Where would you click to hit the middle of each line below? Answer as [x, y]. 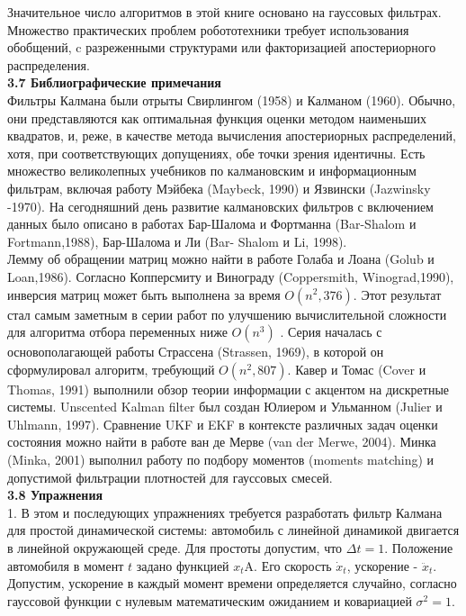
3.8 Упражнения [55, 495]
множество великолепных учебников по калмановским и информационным [212, 171]
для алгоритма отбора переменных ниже [117, 332]
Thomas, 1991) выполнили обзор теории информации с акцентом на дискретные [229, 389]
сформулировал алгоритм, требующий [111, 369]
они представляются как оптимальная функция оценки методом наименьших [217, 118]
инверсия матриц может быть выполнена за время [144, 294]
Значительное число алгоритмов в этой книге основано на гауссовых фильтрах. [224, 12]
